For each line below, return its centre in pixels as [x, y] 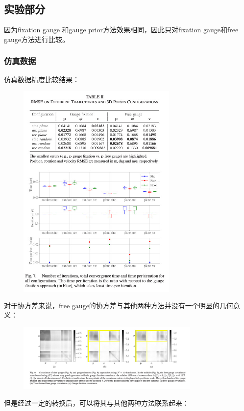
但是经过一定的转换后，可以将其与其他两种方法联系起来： [97, 402]
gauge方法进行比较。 [37, 39]
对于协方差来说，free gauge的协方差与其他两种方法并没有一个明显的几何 [119, 305]
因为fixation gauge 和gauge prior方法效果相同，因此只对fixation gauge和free [121, 30]
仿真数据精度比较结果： [42, 79]
